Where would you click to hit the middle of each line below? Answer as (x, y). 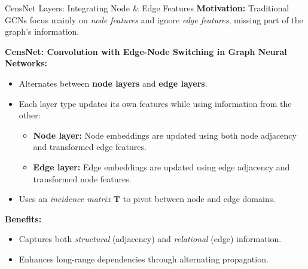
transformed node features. (82, 178)
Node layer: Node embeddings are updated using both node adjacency (165, 135)
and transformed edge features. (90, 147)
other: (30, 115)
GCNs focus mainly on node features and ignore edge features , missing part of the (154, 19)
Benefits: (23, 218)
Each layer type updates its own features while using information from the (155, 103)
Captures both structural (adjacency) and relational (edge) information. (150, 239)
